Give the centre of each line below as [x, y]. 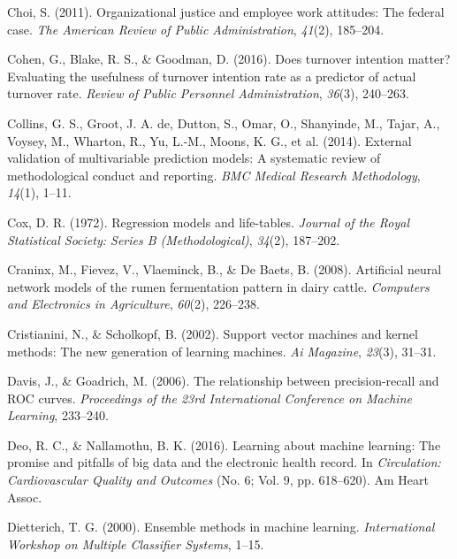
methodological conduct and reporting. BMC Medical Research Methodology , [214, 175]
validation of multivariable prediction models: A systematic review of [194, 158]
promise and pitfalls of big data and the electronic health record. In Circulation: [224, 462]
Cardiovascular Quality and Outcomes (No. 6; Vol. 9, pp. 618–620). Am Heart [218, 480]
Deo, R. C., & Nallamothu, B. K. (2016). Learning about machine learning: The [224, 444]
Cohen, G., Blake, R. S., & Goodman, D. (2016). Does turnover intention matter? [229, 59]
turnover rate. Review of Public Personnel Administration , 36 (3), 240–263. [209, 93]
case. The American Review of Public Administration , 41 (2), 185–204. [196, 29]
